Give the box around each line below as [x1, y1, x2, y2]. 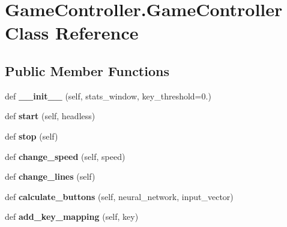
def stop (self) [5, 129, 58, 142]
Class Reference [5, 20, 139, 45]
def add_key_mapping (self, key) [5, 210, 139, 223]
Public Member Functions [5, 61, 169, 80]
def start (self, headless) [5, 110, 95, 122]
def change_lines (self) [5, 170, 95, 183]
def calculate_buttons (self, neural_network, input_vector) [5, 190, 234, 202]
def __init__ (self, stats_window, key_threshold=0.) [5, 89, 211, 102]
